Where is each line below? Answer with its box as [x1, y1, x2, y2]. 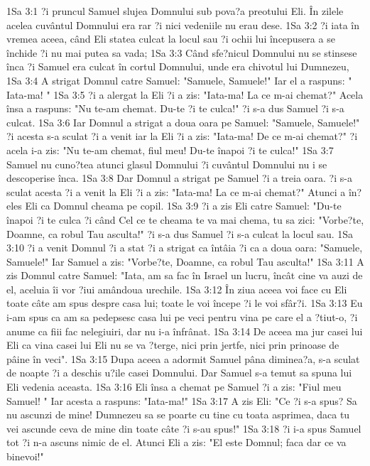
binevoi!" [6, 449, 44, 463]
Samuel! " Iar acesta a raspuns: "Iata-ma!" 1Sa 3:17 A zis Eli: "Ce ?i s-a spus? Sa [6, 393, 357, 408]
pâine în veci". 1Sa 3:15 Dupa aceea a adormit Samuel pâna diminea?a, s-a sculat [6, 351, 360, 366]
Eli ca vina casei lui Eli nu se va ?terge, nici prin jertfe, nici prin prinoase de [6, 337, 339, 352]
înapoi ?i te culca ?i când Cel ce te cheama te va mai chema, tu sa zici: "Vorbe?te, [6, 212, 364, 227]
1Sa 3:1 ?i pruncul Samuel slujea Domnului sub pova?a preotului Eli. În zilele [6, 4, 344, 18]
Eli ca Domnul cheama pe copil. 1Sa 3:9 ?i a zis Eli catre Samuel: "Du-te [25, 198, 342, 213]
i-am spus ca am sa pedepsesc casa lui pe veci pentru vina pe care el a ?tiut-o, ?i [6, 310, 358, 325]
